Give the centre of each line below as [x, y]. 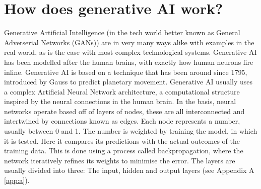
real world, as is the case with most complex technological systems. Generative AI [130, 52]
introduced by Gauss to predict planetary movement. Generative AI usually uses [128, 82]
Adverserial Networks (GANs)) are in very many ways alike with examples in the [129, 42]
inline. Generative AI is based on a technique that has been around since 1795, [126, 72]
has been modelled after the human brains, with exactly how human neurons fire [129, 62]
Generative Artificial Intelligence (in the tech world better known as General [122, 32]
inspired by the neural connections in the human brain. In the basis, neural [120, 101]
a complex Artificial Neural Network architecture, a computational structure [122, 91]
